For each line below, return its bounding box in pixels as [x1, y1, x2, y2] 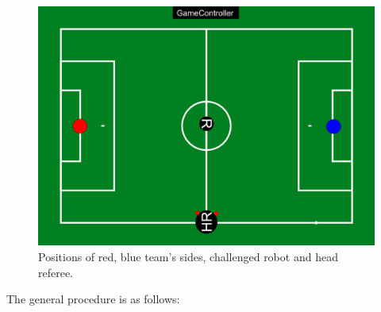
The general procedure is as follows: [6, 291, 180, 307]
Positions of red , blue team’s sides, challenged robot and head [38, 248, 338, 265]
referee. [38, 264, 74, 280]
